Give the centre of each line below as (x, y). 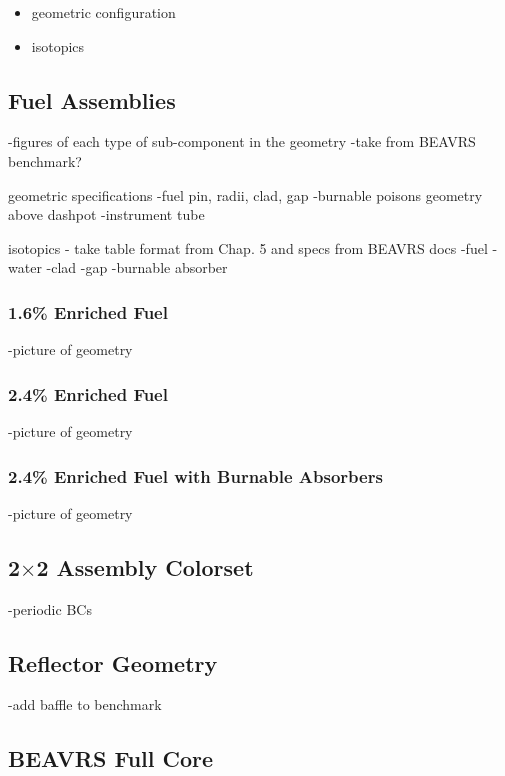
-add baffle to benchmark (85, 704)
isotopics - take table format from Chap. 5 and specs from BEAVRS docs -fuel (248, 247)
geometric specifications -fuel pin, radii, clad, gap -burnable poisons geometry (245, 194)
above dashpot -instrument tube (106, 214)
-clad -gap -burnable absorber (137, 267)
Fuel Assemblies (92, 99)
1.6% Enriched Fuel (88, 311)
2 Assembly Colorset (145, 566)
